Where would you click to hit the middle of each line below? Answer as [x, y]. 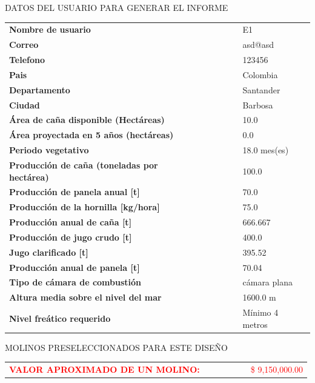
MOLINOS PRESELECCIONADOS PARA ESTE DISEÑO [116, 347]
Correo [24, 45]
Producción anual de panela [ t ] [75, 267]
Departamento [40, 89]
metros [255, 324]
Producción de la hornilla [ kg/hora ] [85, 207]
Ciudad [25, 105]
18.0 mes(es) [266, 150]
